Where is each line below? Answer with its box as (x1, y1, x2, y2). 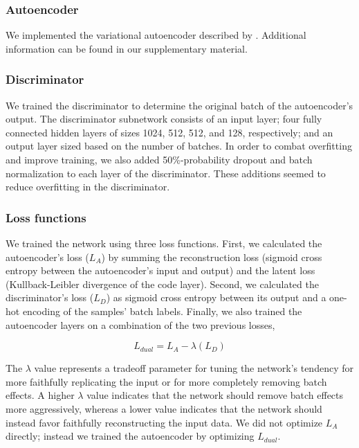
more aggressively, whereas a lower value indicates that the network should (6, 401, 322, 415)
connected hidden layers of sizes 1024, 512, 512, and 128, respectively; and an (6, 125, 333, 139)
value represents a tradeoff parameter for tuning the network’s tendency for (34, 361, 353, 375)
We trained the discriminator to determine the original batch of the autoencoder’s (6, 98, 353, 112)
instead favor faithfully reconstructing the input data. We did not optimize (6, 415, 323, 429)
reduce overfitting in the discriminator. (6, 179, 170, 194)
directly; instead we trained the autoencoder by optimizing (6, 429, 255, 443)
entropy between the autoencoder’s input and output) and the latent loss (6, 263, 315, 278)
